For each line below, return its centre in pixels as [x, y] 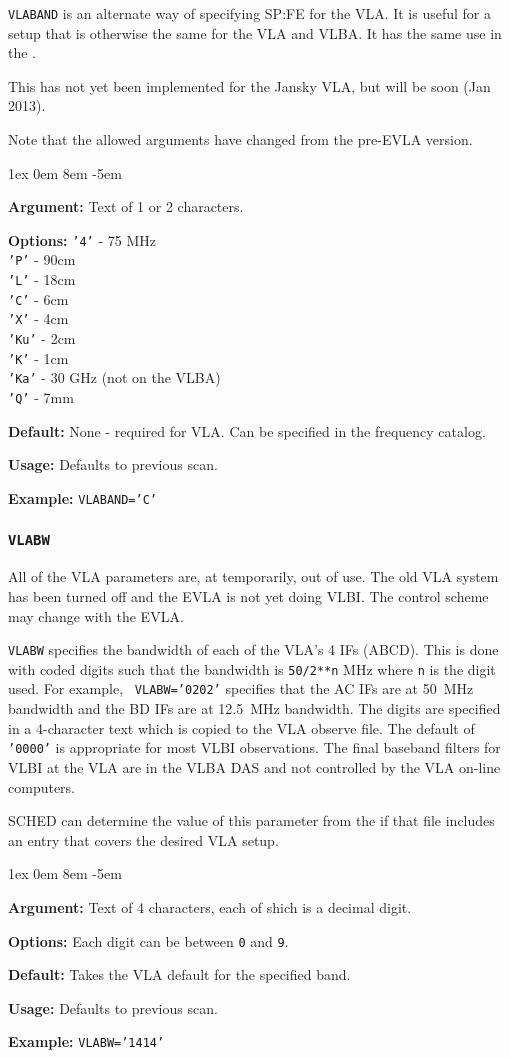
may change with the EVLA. [96, 615]
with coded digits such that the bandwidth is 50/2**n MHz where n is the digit [252, 668]
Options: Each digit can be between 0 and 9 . [148, 940]
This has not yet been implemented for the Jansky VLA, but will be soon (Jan [249, 85]
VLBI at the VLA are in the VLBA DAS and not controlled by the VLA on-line [254, 766]
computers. [42, 786]
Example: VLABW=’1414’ [86, 1041]
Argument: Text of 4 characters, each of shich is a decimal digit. [210, 906]
